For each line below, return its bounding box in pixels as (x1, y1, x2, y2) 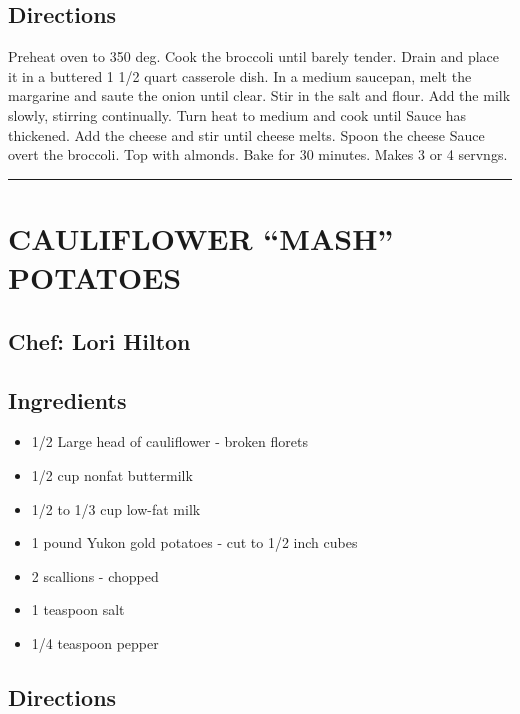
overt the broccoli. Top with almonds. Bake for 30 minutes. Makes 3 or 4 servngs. (8, 144, 508, 165)
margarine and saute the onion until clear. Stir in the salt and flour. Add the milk (8, 85, 511, 106)
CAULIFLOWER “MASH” (8, 217, 394, 258)
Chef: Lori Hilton (8, 325, 191, 356)
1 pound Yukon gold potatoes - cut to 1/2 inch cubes (31, 532, 358, 553)
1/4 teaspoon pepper (31, 632, 159, 653)
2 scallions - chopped (31, 565, 159, 586)
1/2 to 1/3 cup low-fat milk (31, 498, 201, 519)
